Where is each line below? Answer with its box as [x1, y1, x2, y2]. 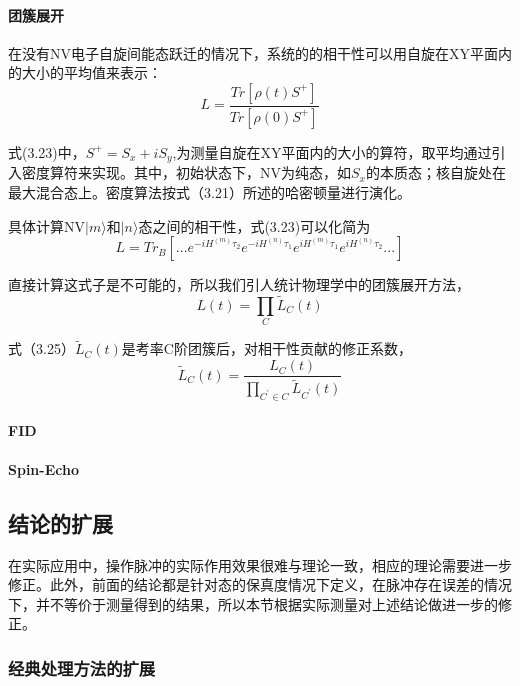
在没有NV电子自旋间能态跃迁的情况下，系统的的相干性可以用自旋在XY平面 [8, 42, 498, 63]
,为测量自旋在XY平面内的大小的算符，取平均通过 [172, 141, 492, 162]
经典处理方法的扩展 [8, 655, 156, 680]
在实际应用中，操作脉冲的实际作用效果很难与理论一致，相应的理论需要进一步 [8, 554, 512, 575]
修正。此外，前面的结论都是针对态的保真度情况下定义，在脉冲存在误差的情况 [8, 574, 512, 595]
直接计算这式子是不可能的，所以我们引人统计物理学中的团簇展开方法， [8, 274, 470, 295]
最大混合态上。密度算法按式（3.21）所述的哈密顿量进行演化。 [8, 181, 411, 202]
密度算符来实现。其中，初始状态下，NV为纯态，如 [21, 162, 351, 183]
